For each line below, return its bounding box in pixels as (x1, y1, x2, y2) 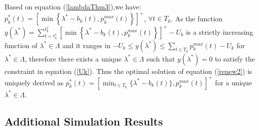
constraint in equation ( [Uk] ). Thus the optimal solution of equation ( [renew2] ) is (4, 65, 253, 76)
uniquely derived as (4, 77, 64, 87)
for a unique (215, 77, 252, 87)
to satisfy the (215, 53, 255, 64)
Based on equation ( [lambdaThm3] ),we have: (4, 1, 141, 11)
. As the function (171, 13, 223, 23)
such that (146, 53, 175, 64)
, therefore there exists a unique (24, 53, 122, 64)
